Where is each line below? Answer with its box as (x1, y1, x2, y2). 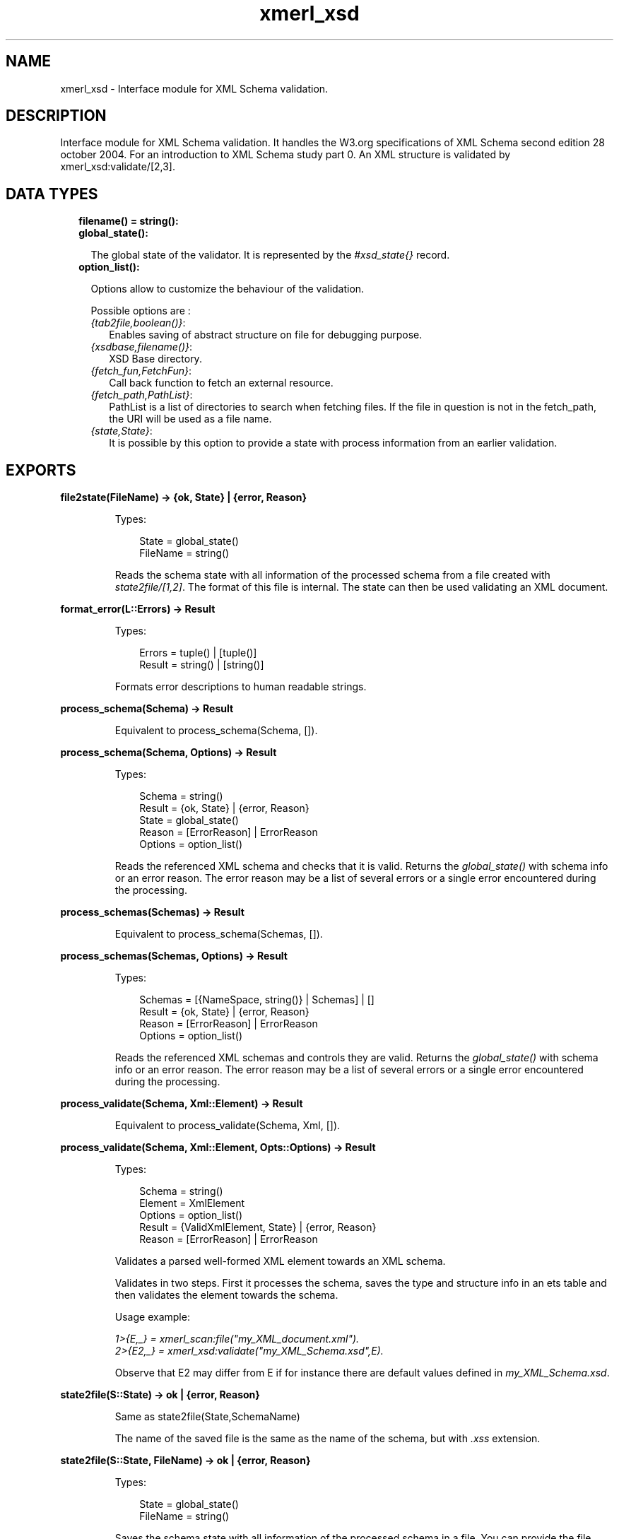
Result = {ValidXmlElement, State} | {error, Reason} (139, 1221, 377, 1234)
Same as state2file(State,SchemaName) (114, 1410, 300, 1423)
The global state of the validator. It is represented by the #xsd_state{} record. (90, 249, 450, 261)
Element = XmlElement (139, 1197, 245, 1210)
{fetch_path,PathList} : (90, 389, 193, 401)
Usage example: (114, 1311, 190, 1323)
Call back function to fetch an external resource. (109, 377, 334, 389)
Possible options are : (90, 305, 191, 317)
